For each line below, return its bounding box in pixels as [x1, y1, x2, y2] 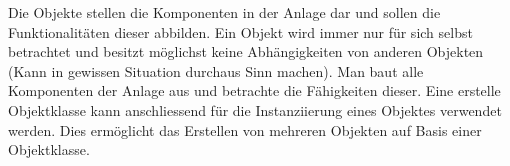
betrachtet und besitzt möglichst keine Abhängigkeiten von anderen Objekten [8, 41, 484, 62]
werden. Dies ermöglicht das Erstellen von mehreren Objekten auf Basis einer [8, 119, 482, 140]
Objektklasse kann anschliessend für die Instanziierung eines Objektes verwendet [8, 99, 502, 120]
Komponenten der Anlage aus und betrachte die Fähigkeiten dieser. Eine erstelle [8, 80, 501, 101]
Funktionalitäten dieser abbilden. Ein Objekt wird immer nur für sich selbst [8, 21, 473, 42]
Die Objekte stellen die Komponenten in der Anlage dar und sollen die [8, 2, 441, 22]
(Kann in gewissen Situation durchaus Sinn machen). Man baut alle [8, 60, 424, 81]
